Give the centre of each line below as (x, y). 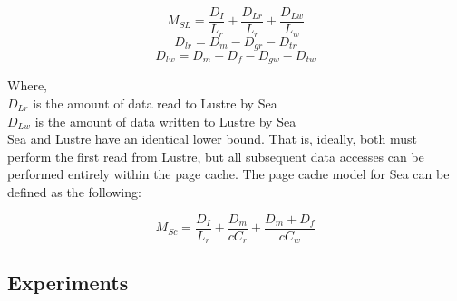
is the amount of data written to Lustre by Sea (165, 121)
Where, (27, 85)
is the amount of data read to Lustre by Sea (155, 103)
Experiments (68, 282)
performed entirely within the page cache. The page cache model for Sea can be (228, 174)
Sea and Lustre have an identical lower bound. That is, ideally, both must (213, 139)
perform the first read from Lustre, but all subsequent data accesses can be (216, 156)
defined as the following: (74, 191)
